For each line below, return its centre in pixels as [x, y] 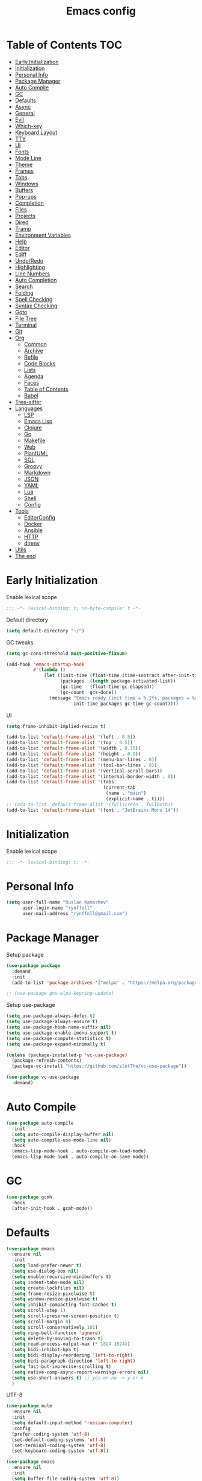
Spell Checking [34, 299]
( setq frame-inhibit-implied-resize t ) [56, 726]
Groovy [33, 466]
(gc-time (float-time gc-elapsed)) [107, 687]
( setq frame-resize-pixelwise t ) [54, 1294]
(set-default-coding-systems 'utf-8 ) [59, 1440]
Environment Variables [43, 235]
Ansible [33, 530]
